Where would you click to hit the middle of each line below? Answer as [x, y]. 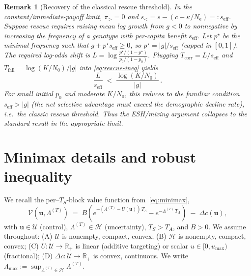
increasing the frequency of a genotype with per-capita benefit [95, 35]
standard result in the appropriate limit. [64, 123]
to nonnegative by [211, 26]
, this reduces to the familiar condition [182, 94]
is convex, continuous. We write [140, 256]
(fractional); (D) [28, 256]
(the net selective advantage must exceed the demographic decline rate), [138, 104]
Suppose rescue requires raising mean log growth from [84, 26]
